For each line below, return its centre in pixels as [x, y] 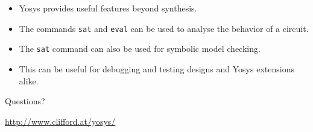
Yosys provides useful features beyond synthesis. [108, 8]
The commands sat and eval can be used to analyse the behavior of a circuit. [164, 28]
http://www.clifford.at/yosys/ [60, 121]
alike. [29, 80]
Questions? [25, 101]
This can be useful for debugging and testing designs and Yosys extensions [156, 68]
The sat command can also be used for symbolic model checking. [140, 49]
